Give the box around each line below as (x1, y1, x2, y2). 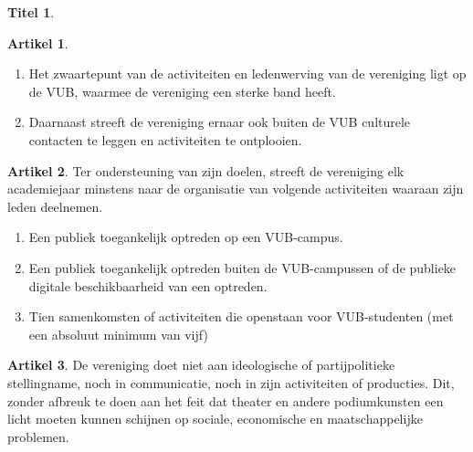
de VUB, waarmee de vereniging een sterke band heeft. (28, 81, 336, 100)
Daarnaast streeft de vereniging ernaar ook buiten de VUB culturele (28, 112, 411, 131)
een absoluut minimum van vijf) (28, 324, 208, 343)
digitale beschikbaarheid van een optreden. (28, 276, 268, 295)
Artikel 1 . (7, 33, 68, 52)
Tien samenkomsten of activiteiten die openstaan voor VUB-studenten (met (28, 307, 454, 326)
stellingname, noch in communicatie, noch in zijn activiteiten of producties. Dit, (7, 373, 455, 392)
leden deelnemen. (7, 196, 103, 215)
